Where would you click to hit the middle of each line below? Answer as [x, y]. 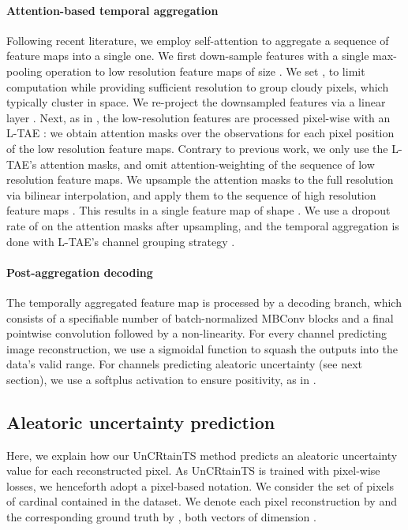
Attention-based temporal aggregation [112, 10]
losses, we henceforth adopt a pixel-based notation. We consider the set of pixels [200, 485]
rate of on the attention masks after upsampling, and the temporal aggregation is [203, 225]
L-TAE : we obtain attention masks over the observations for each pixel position [200, 133]
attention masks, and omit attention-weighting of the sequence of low [208, 164]
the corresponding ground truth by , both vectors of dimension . [161, 517]
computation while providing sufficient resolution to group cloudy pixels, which [198, 86]
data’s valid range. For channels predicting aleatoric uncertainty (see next [184, 364]
